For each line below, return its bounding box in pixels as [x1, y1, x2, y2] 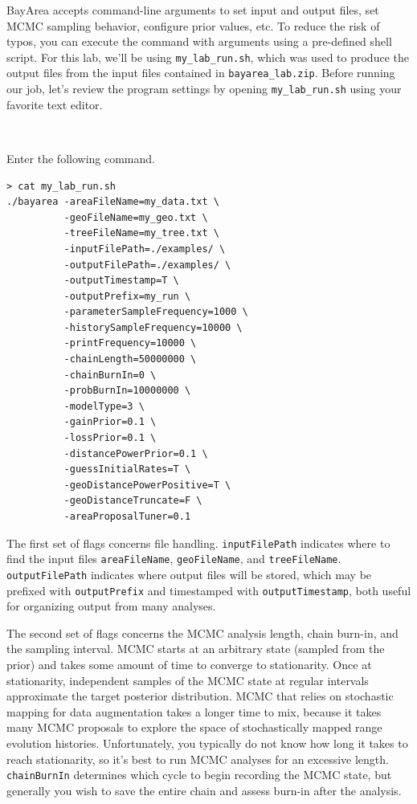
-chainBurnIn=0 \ [63, 369, 157, 381]
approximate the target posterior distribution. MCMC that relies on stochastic [6, 688, 394, 704]
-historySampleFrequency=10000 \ [63, 321, 243, 333]
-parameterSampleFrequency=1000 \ [63, 306, 248, 318]
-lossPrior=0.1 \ [63, 432, 157, 444]
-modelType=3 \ [63, 400, 145, 412]
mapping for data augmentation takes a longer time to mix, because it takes [6, 703, 382, 720]
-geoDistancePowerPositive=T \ [63, 479, 231, 491]
